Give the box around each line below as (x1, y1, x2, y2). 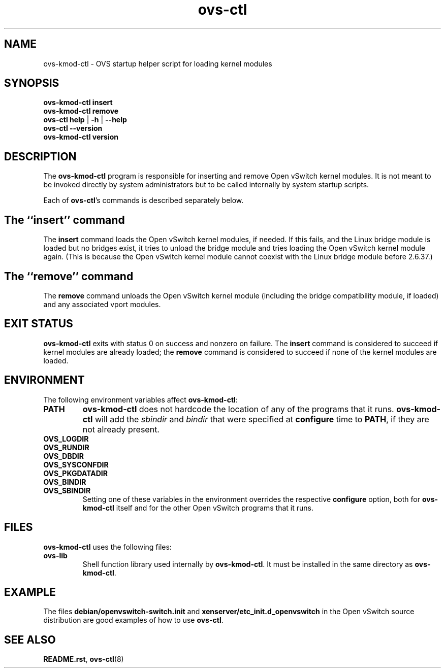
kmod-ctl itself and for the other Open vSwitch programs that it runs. (82, 503, 313, 512)
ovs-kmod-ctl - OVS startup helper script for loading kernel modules (43, 59, 272, 68)
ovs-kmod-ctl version (43, 132, 118, 142)
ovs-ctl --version (43, 124, 103, 133)
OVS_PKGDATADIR (43, 468, 108, 478)
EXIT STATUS (4, 317, 73, 330)
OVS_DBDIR (43, 451, 84, 460)
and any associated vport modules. (43, 299, 161, 309)
